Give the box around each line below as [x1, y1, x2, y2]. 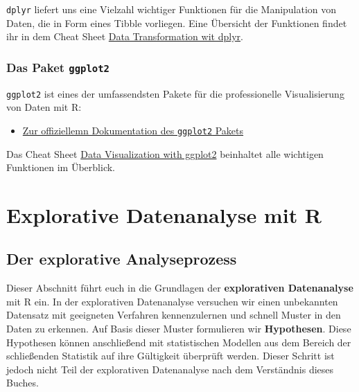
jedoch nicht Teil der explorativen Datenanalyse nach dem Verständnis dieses [6, 362, 334, 376]
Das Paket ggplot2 [6, 58, 110, 75]
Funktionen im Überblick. [6, 160, 115, 175]
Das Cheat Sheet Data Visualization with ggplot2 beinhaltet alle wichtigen [6, 146, 324, 161]
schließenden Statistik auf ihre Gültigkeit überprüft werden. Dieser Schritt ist [6, 348, 335, 363]
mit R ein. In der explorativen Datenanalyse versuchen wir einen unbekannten [6, 294, 338, 308]
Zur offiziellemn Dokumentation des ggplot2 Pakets [22, 123, 244, 137]
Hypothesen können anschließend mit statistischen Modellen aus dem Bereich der [6, 335, 351, 349]
